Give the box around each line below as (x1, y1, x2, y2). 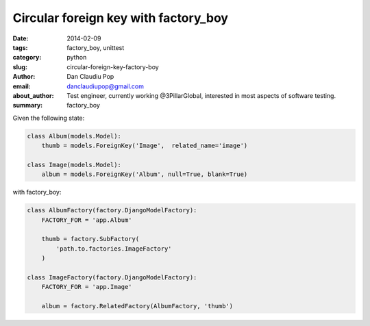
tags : (12, 43, 28, 51)
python (66, 53, 87, 62)
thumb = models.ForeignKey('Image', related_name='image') (41, 142, 248, 150)
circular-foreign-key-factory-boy (66, 62, 159, 71)
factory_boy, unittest (66, 43, 125, 51)
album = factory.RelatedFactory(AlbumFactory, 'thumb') (41, 302, 234, 310)
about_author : (12, 91, 54, 99)
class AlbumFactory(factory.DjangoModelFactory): (27, 206, 197, 214)
